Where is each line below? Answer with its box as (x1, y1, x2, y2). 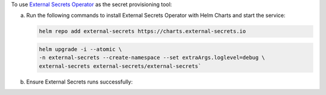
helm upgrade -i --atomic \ (39, 46, 122, 52)
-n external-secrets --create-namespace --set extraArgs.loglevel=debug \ (39, 54, 266, 61)
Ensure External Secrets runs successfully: (26, 78, 133, 85)
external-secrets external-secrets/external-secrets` (39, 63, 202, 69)
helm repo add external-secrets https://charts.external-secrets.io (39, 28, 246, 35)
